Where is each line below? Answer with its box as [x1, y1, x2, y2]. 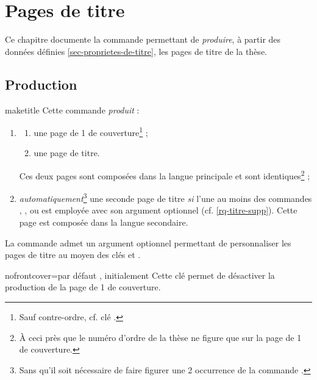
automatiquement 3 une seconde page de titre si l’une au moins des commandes [19, 190, 312, 204]
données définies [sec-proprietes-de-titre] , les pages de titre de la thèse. [5, 45, 267, 57]
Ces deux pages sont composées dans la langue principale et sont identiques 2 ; [19, 167, 310, 182]
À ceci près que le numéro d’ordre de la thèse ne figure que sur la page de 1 [19, 331, 302, 343]
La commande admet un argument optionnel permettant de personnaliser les [5, 236, 291, 249]
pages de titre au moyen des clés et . [5, 248, 141, 261]
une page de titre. [34, 146, 100, 159]
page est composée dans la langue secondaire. [19, 216, 188, 229]
